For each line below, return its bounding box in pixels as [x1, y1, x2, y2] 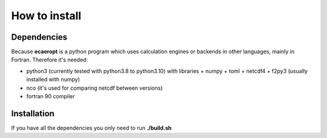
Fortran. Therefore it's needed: [11, 56, 88, 63]
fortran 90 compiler [26, 93, 75, 100]
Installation [11, 108, 54, 119]
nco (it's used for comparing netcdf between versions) [26, 84, 163, 92]
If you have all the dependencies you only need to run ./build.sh [11, 124, 172, 131]
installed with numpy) [26, 76, 80, 83]
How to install [11, 9, 82, 22]
